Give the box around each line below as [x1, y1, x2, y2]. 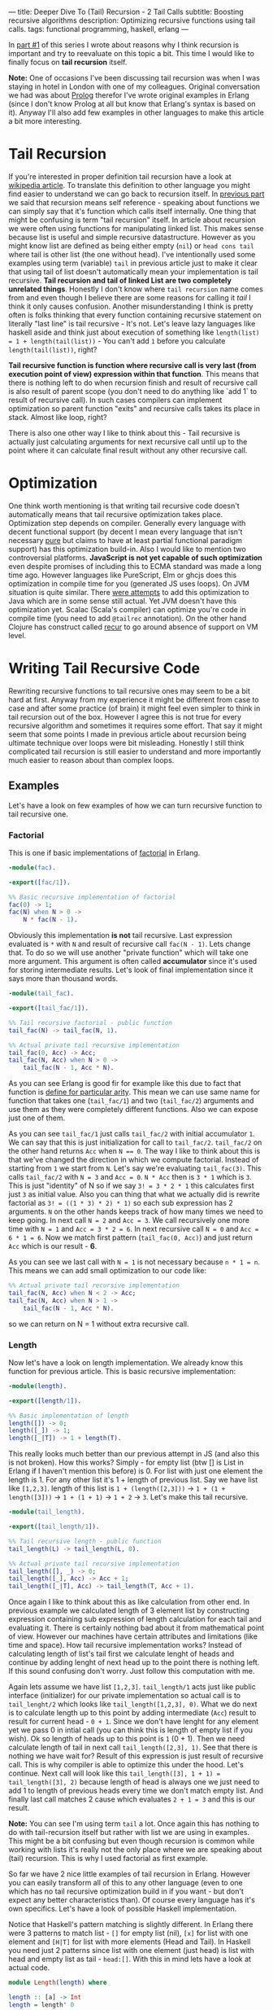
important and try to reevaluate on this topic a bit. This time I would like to [8, 49, 254, 58]
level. [8, 630, 27, 640]
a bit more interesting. [8, 116, 82, 125]
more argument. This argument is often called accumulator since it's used [8, 957, 258, 966]
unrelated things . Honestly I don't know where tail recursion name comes [8, 284, 264, 294]
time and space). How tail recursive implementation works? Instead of [8, 1640, 242, 1650]
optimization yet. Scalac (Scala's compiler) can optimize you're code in [8, 604, 246, 614]
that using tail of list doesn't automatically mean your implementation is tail [8, 266, 258, 276]
